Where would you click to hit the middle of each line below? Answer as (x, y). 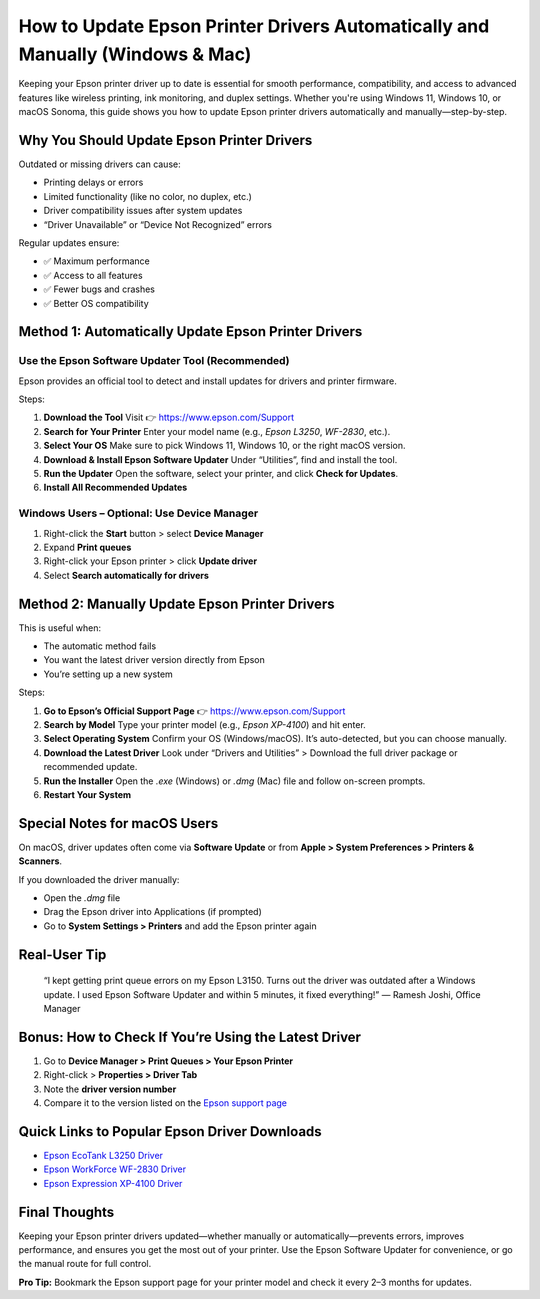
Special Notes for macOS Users (118, 823)
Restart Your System (87, 794)
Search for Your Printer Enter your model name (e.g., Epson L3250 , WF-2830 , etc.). (217, 431)
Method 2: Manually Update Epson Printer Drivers (176, 603)
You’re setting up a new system (108, 674)
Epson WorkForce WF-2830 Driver (115, 1169)
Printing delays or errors (93, 182)
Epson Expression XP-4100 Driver (113, 1183)
